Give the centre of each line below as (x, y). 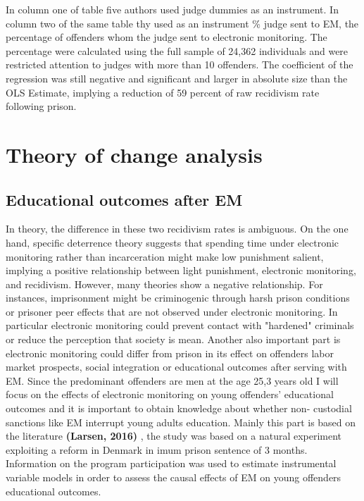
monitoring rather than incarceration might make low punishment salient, (165, 256)
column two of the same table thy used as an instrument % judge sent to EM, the (182, 23)
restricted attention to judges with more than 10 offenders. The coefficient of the (180, 64)
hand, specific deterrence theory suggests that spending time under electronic (172, 242)
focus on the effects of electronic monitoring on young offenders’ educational (170, 394)
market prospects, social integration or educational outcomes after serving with (176, 367)
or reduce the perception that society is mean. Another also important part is (173, 339)
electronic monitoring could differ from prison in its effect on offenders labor (170, 353)
